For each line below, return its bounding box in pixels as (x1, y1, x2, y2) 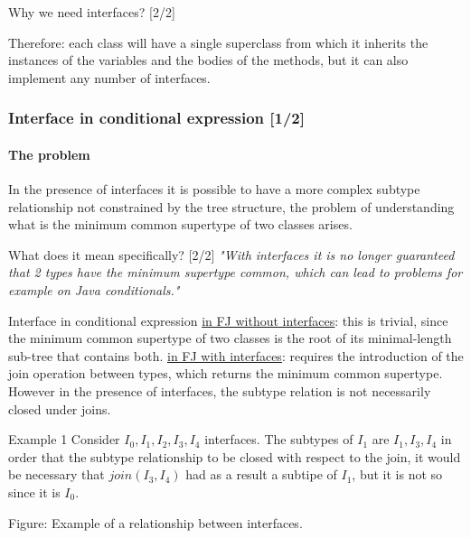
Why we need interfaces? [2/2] (8, 3, 175, 21)
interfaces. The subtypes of (204, 430, 353, 449)
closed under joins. (8, 399, 111, 418)
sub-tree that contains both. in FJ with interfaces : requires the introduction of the (8, 346, 464, 365)
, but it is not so (352, 465, 443, 484)
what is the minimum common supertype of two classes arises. (8, 215, 353, 234)
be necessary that (8, 465, 105, 484)
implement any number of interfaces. (8, 68, 211, 87)
